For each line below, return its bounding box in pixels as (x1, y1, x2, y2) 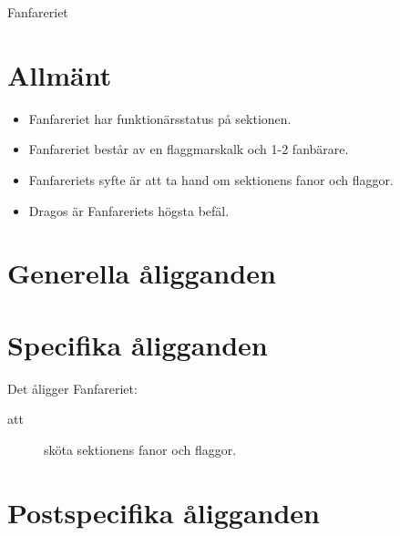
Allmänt (7, 56, 112, 93)
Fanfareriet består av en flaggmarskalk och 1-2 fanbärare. (28, 139, 349, 159)
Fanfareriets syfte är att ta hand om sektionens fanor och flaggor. (28, 170, 394, 189)
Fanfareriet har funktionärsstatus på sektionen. (28, 108, 292, 128)
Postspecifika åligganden (7, 493, 321, 531)
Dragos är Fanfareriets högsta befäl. (28, 201, 230, 220)
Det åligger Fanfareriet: (7, 378, 138, 397)
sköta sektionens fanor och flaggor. (44, 439, 237, 459)
